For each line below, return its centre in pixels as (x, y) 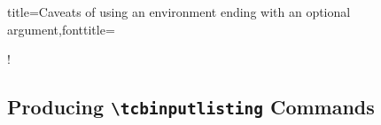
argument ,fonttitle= (61, 29)
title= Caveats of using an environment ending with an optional (179, 12)
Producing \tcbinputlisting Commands (191, 107)
